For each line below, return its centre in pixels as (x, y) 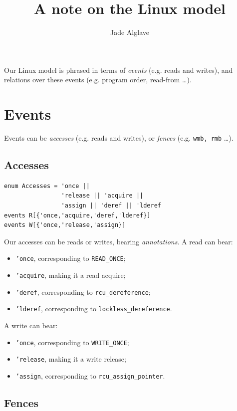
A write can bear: (31, 325)
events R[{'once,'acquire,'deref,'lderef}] (77, 215)
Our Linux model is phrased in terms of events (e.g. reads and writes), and (118, 70)
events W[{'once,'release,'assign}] (65, 225)
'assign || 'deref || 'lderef (111, 206)
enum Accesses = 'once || (47, 186)
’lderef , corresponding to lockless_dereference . (94, 308)
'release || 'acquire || (102, 196)
